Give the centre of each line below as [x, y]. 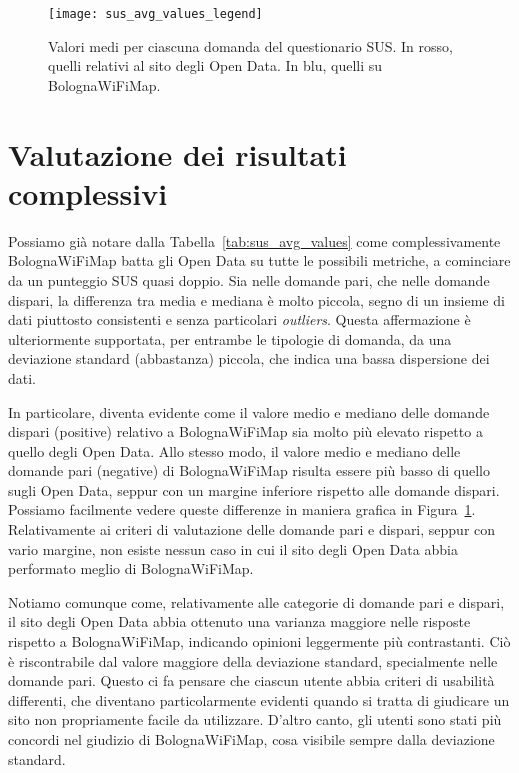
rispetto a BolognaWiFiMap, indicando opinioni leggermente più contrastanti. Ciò [259, 641]
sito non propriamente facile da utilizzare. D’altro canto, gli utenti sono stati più [255, 719]
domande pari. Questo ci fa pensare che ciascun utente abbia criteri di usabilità [251, 680]
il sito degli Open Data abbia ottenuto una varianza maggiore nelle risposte [239, 621]
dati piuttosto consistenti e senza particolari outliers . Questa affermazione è [239, 319]
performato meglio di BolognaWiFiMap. [131, 568]
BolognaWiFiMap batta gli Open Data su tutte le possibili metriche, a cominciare [259, 260]
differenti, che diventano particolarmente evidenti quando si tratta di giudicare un [259, 699]
